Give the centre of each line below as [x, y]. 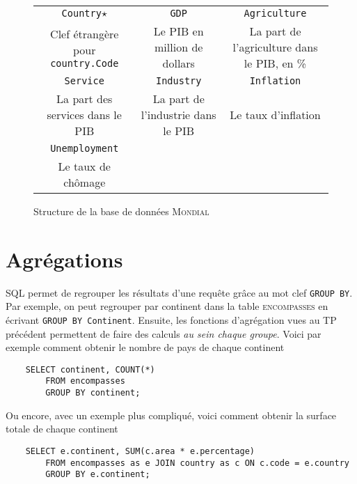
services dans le [84, 115]
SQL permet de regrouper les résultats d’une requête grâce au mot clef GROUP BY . [179, 292]
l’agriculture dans [275, 47]
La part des [85, 99]
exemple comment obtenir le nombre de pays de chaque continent [145, 347]
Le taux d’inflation [275, 115]
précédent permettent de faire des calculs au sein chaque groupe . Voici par [164, 333]
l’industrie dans [178, 115]
